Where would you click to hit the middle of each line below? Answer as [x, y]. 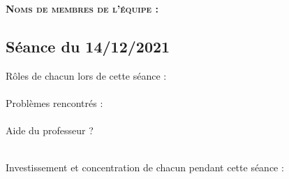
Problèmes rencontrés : [54, 102]
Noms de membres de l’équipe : [82, 8]
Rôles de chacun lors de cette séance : [86, 75]
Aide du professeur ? [50, 130]
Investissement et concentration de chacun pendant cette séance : [145, 167]
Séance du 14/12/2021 [88, 46]
